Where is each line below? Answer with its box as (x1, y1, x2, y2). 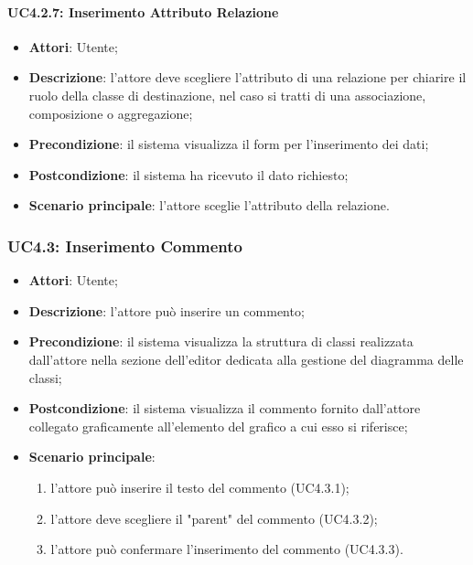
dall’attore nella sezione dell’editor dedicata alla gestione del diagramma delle (28, 349, 464, 368)
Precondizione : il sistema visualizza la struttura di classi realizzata (28, 332, 414, 351)
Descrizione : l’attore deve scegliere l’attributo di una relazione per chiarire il (28, 68, 467, 87)
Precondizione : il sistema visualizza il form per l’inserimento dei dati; (28, 134, 429, 154)
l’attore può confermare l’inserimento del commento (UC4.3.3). (50, 539, 403, 559)
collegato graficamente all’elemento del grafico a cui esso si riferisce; (28, 416, 408, 435)
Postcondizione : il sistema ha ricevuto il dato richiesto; (28, 165, 349, 184)
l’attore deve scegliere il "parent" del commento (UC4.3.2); (50, 508, 378, 528)
